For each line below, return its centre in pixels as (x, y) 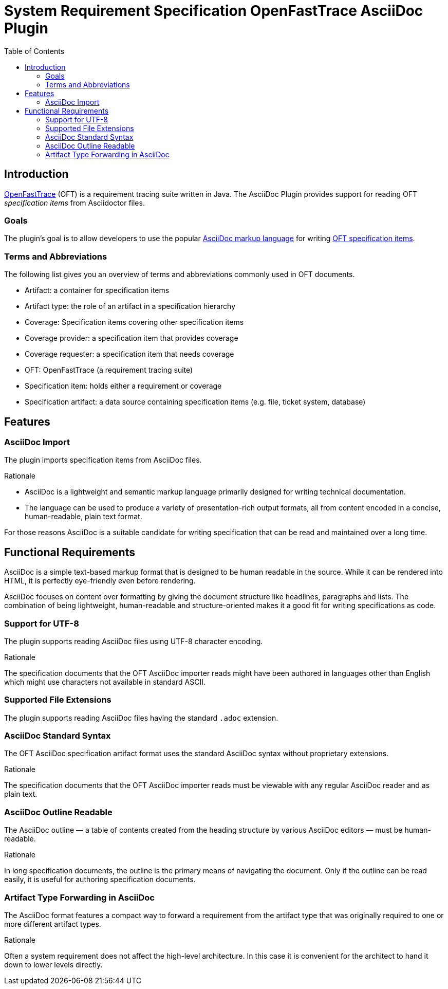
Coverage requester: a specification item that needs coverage (129, 354)
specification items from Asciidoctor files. (74, 203)
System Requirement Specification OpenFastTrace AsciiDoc (214, 11)
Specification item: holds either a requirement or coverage (123, 386)
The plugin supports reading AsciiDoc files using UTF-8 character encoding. (134, 641)
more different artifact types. (53, 924)
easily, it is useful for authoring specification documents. (100, 880)
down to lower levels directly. (53, 964)
